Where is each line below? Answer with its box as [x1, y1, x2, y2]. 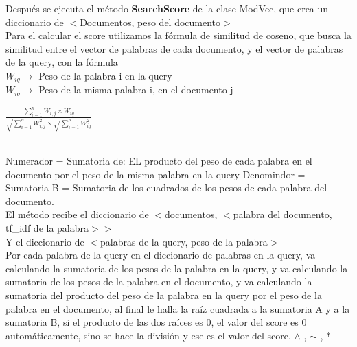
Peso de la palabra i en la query [38, 68, 172, 82]
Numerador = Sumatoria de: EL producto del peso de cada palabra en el [5, 154, 312, 167]
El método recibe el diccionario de [5, 207, 149, 222]
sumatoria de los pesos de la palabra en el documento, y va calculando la [5, 274, 312, 289]
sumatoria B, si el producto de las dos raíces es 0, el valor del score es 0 [5, 315, 307, 329]
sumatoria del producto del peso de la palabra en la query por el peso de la [5, 287, 322, 302]
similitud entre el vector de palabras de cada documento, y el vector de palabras [5, 41, 343, 56]
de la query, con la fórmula [5, 55, 118, 69]
